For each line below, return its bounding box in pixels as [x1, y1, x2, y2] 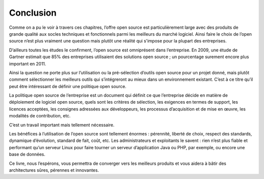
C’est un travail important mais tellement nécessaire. [9, 122, 115, 128]
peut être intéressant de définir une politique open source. [9, 83, 127, 89]
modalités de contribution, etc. [9, 113, 71, 119]
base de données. [9, 152, 45, 157]
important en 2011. [9, 61, 46, 67]
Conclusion [9, 7, 57, 18]
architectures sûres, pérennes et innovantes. [9, 167, 99, 173]
